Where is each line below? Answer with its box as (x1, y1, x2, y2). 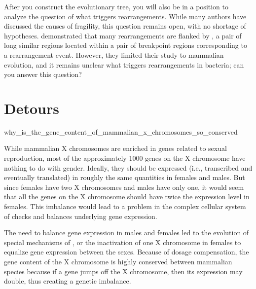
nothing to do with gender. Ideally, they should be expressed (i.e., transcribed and (4, 162, 253, 173)
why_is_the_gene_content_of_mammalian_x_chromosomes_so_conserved (4, 126, 238, 137)
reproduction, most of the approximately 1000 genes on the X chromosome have (4, 153, 246, 163)
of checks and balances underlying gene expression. (4, 211, 157, 221)
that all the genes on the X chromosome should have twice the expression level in (4, 191, 250, 202)
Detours (4, 98, 59, 118)
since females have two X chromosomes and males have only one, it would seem (4, 181, 244, 192)
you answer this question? (4, 69, 82, 79)
